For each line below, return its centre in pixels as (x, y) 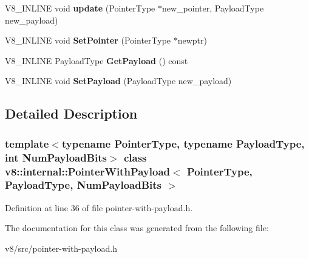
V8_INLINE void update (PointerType (80, 8)
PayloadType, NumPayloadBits (83, 185)
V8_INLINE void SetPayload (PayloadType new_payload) (118, 81)
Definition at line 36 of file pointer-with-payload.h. (99, 207)
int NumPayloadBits (56, 157)
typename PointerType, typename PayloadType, (183, 143)
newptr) (192, 40)
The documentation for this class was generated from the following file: (137, 228)
